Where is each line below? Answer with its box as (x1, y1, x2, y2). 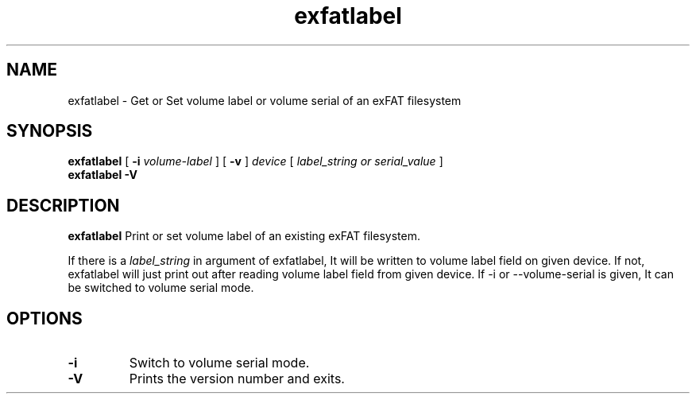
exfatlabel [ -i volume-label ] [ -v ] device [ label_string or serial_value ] (68, 154, 443, 169)
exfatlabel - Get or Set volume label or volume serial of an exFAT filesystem (68, 93, 462, 107)
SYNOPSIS (6, 121, 93, 142)
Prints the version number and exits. (129, 371, 345, 387)
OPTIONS (6, 308, 83, 328)
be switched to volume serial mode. (68, 281, 254, 295)
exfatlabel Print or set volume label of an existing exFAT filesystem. (68, 229, 420, 243)
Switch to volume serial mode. (129, 355, 310, 371)
